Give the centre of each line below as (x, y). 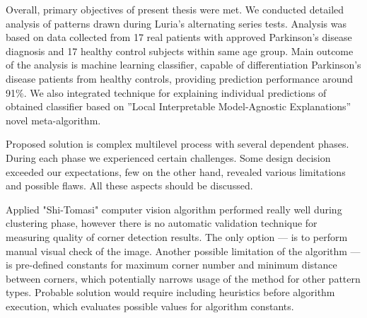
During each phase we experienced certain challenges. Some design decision (168, 157)
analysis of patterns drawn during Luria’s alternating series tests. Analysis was (176, 23)
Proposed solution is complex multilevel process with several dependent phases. (177, 144)
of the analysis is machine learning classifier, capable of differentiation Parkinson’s (183, 65)
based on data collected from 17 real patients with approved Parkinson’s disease (179, 37)
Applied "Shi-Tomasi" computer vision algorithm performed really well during (174, 209)
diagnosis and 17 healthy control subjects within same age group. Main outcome (180, 51)
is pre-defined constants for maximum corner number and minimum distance (171, 265)
